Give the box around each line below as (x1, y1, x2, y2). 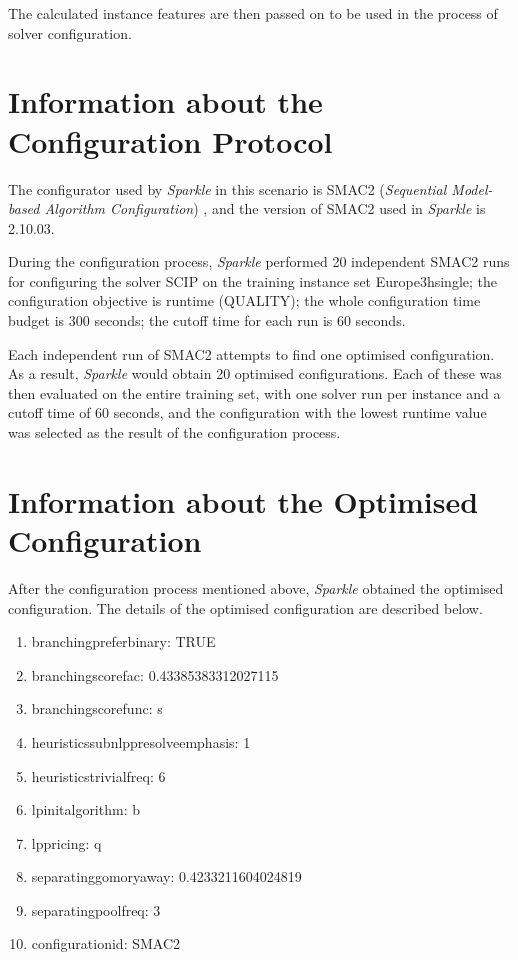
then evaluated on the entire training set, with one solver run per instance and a (8, 382, 501, 403)
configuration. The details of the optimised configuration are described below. (8, 597, 483, 618)
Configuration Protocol (8, 120, 333, 161)
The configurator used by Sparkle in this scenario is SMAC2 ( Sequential (8, 178, 447, 199)
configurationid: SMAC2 (31, 933, 181, 954)
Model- (451, 178, 493, 199)
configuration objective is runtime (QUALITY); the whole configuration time (8, 290, 481, 311)
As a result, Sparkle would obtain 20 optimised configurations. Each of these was (8, 363, 502, 384)
